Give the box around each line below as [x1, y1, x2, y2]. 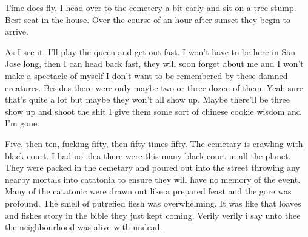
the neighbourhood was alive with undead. [5, 221, 162, 233]
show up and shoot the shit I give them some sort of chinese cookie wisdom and [5, 105, 301, 117]
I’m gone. [5, 117, 40, 129]
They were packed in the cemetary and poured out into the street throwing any [5, 161, 300, 174]
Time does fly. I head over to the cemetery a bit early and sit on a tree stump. [5, 1, 296, 13]
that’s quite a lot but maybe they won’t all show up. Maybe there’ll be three [5, 93, 290, 106]
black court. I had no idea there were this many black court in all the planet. [5, 149, 291, 162]
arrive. [5, 25, 28, 38]
